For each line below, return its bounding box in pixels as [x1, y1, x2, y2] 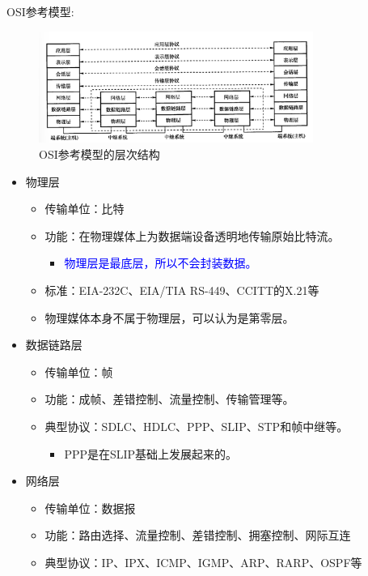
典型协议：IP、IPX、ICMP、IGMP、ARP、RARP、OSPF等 [44, 553, 362, 570]
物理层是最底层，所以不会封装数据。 [64, 254, 257, 271]
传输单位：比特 [44, 200, 125, 217]
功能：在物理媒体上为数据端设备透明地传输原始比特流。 [44, 227, 340, 244]
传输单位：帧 [44, 363, 113, 380]
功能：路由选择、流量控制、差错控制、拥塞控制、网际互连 [44, 527, 351, 544]
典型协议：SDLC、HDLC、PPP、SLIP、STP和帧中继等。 [44, 417, 349, 434]
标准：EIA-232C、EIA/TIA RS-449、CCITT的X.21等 [44, 281, 319, 298]
